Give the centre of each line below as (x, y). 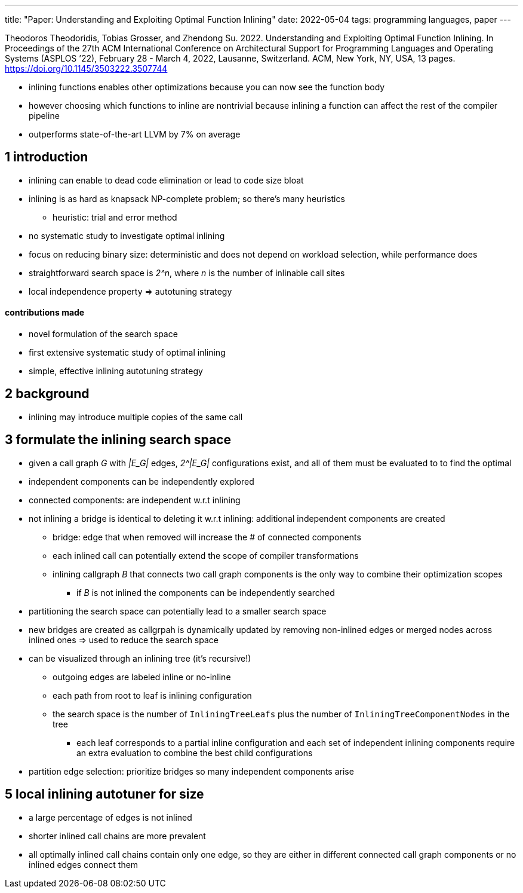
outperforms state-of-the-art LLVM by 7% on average (135, 134)
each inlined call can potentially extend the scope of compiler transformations (206, 555)
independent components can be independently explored (141, 481)
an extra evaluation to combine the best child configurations (195, 753)
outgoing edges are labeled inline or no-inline (142, 677)
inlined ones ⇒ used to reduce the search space (124, 640)
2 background (47, 394)
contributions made (45, 313)
